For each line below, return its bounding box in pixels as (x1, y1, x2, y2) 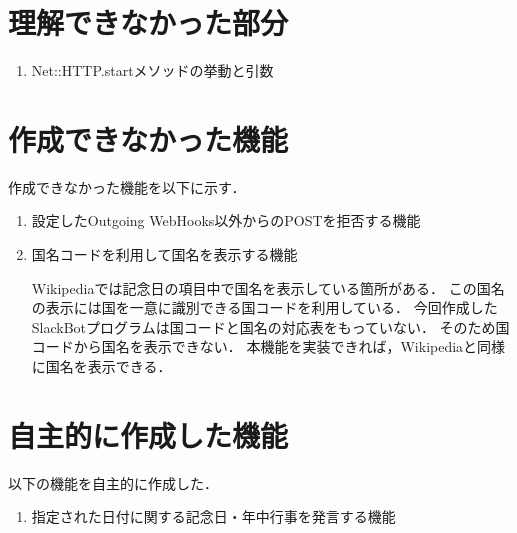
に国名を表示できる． (31, 356, 172, 376)
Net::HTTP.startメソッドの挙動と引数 (31, 60, 274, 81)
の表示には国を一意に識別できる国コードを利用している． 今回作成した (31, 297, 498, 318)
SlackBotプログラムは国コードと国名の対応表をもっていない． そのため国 (31, 316, 510, 337)
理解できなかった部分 (8, 2, 289, 43)
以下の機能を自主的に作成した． (8, 472, 218, 493)
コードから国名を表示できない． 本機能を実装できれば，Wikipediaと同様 (31, 336, 506, 357)
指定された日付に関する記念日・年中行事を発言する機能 (31, 506, 396, 527)
